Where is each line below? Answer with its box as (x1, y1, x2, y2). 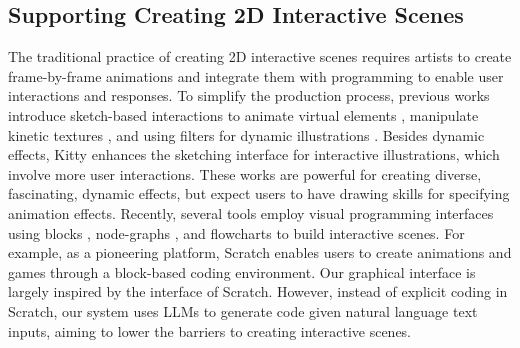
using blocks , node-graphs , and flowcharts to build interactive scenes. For (8, 222, 465, 243)
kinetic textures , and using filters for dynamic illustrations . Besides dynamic (8, 124, 485, 145)
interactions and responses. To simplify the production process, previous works (8, 85, 490, 106)
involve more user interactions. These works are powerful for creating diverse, (8, 163, 482, 184)
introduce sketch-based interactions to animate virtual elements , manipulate (8, 104, 479, 125)
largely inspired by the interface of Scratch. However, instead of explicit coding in (8, 281, 508, 302)
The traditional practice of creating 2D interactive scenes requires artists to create (8, 46, 512, 67)
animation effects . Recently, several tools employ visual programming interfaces (8, 202, 494, 223)
